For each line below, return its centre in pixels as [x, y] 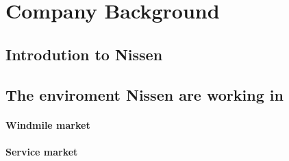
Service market [42, 151]
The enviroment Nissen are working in [144, 94]
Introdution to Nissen [84, 54]
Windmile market [48, 124]
